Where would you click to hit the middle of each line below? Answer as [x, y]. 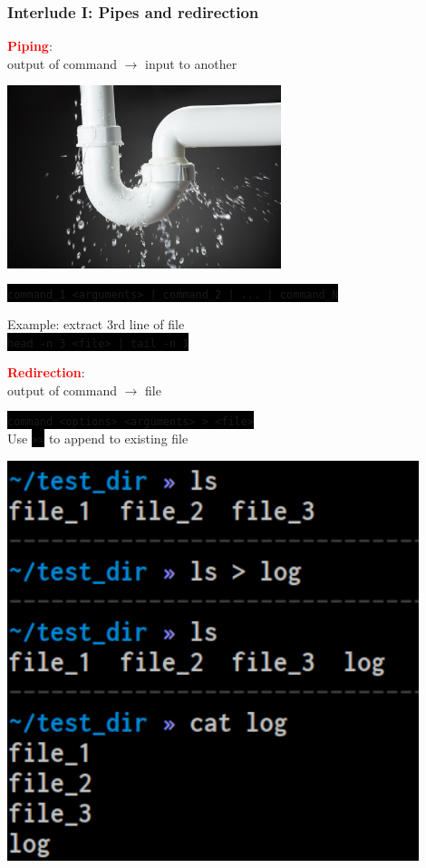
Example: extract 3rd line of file [96, 324]
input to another [191, 63]
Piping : [30, 46]
